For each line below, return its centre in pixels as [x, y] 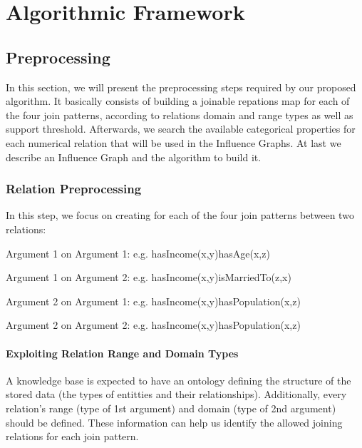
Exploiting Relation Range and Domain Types [122, 353]
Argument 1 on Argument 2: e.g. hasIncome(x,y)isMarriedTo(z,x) [149, 277]
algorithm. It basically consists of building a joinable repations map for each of [178, 101]
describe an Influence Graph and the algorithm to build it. [134, 157]
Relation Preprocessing [74, 189]
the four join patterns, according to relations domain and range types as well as [180, 114]
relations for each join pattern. [72, 436]
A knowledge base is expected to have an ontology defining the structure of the [179, 380]
